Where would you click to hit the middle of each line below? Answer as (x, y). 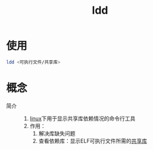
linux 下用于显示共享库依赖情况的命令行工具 (82, 118)
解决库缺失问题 (57, 133)
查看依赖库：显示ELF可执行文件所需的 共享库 (93, 140)
